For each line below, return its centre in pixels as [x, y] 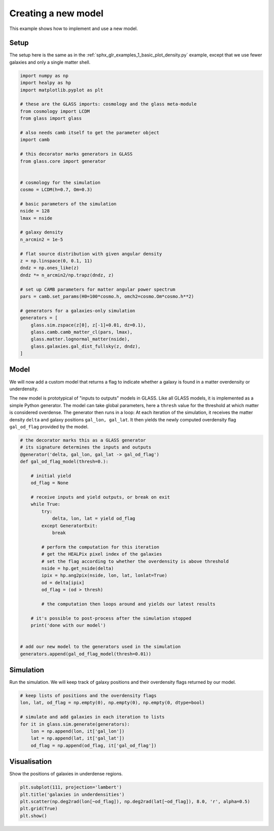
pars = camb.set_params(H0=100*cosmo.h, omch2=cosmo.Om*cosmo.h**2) [107, 296]
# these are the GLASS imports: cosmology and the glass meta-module [108, 104]
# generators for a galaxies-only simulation [78, 311]
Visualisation [31, 762]
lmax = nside [36, 218]
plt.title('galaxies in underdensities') [72, 794]
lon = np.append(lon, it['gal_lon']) [78, 731]
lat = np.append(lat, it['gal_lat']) [78, 738]
